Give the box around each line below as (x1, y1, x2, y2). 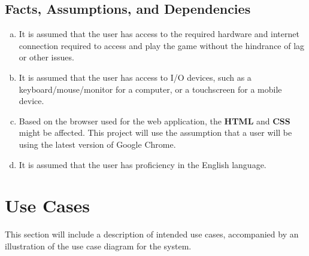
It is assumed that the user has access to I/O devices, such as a (19, 71, 252, 83)
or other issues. (19, 51, 74, 63)
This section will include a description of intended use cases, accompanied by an (5, 228, 299, 240)
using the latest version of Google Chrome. (19, 138, 176, 150)
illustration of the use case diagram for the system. (5, 239, 192, 252)
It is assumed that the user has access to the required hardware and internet (19, 28, 299, 40)
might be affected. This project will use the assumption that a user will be (19, 126, 292, 139)
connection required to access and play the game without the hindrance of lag (19, 39, 305, 51)
